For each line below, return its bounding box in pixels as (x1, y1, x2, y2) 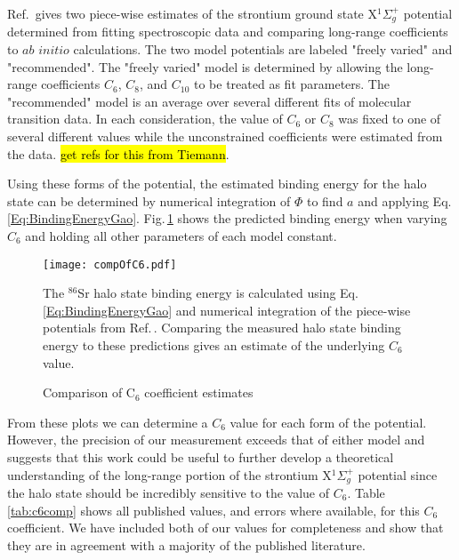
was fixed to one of (338, 109, 441, 128)
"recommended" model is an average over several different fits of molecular (7, 92, 412, 110)
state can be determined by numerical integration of (7, 191, 291, 210)
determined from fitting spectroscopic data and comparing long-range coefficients (7, 22, 448, 41)
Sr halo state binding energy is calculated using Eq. (77, 284, 358, 302)
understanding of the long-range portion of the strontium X (7, 465, 332, 484)
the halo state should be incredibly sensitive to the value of (7, 484, 330, 502)
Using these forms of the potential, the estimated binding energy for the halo (7, 174, 427, 193)
